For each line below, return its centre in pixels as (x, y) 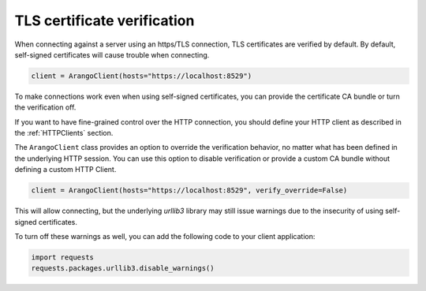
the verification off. (45, 107)
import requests (63, 257)
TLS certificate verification (105, 21)
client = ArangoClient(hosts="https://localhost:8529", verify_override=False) (189, 190)
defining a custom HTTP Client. (65, 170)
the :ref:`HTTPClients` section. (64, 133)
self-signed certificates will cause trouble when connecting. (112, 54)
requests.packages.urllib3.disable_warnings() (123, 269)
